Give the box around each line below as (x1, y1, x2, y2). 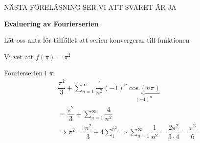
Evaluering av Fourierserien (4, 18, 99, 28)
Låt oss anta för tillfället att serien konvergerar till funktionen (4, 35, 190, 45)
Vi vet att (4, 51, 34, 61)
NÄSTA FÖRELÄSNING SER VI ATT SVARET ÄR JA (4, 2, 177, 12)
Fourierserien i (4, 68, 47, 78)
